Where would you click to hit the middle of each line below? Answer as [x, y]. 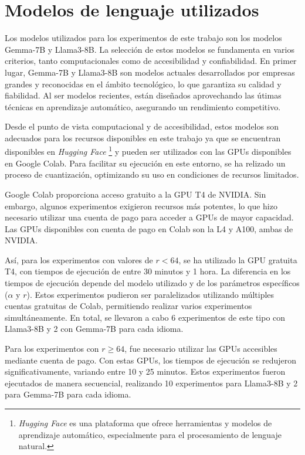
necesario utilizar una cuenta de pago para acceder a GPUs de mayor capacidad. [149, 217]
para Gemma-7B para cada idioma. [68, 394]
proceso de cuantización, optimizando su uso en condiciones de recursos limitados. [152, 174]
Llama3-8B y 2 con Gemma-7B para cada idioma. [94, 329]
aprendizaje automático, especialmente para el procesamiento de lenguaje [150, 434]
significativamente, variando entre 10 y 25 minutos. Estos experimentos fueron [145, 371]
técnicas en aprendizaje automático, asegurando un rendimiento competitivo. [143, 106]
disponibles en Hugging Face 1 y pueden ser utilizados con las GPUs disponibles [148, 151]
